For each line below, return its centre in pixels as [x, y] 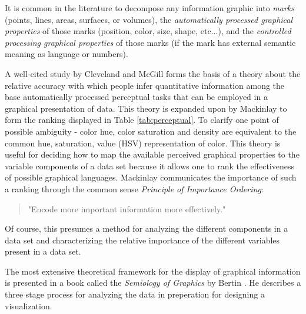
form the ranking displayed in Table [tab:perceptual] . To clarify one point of [142, 120]
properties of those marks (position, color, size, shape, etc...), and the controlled [148, 31]
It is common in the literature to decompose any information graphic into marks [149, 8]
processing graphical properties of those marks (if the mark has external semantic [150, 42]
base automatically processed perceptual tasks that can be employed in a [136, 97]
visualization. [29, 305]
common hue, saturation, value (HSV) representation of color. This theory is [143, 143]
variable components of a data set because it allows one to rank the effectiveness [150, 166]
